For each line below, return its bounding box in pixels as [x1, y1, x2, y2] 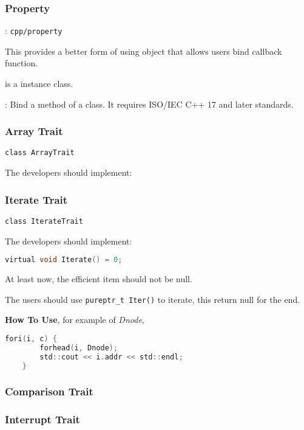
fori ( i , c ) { [5, 334, 57, 343]
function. [5, 57, 38, 69]
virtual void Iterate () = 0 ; [5, 255, 123, 265]
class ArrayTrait [5, 148, 75, 158]
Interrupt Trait [5, 412, 80, 427]
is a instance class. [5, 77, 73, 90]
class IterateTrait [5, 217, 83, 226]
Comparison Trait [5, 384, 93, 399]
